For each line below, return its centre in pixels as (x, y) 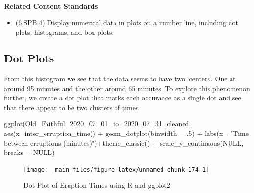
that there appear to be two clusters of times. (72, 107)
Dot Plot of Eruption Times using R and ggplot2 (97, 185)
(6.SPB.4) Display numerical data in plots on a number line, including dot (127, 22)
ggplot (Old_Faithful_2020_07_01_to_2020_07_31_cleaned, (98, 124)
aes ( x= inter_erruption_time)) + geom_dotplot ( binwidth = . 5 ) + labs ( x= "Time (126, 133)
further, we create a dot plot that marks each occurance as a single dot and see (123, 98)
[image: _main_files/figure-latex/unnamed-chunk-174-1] (116, 169)
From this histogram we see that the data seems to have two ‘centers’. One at (120, 78)
